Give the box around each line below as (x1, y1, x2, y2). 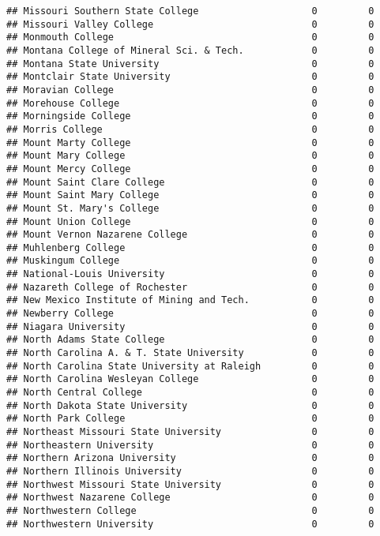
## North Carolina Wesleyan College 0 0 (6, 373, 374, 385)
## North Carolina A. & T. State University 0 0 (6, 347, 374, 359)
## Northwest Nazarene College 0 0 (6, 492, 374, 504)
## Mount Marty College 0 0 (6, 137, 374, 148)
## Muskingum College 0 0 (6, 255, 374, 267)
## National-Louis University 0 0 (6, 268, 374, 280)
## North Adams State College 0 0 (6, 334, 374, 346)
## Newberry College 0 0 (6, 308, 374, 320)
